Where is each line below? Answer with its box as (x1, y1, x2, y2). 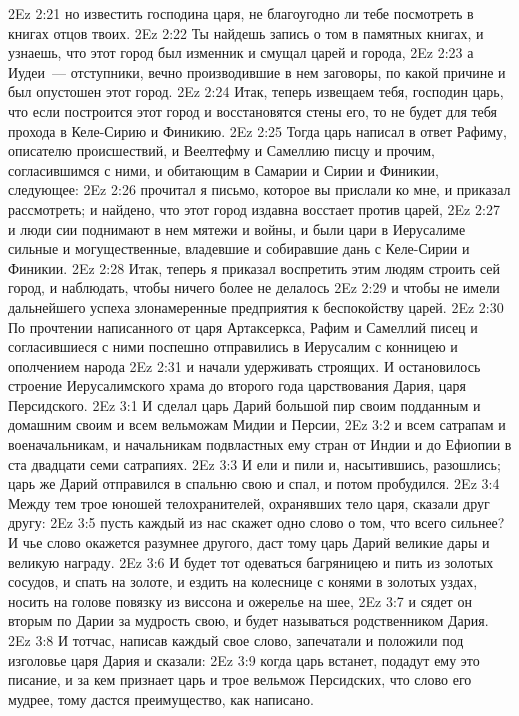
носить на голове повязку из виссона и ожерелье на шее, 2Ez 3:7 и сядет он (8, 590, 472, 611)
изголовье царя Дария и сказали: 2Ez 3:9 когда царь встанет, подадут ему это (8, 649, 480, 670)
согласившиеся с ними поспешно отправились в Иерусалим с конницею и (8, 336, 458, 357)
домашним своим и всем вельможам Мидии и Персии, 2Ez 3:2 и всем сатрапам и (8, 414, 506, 435)
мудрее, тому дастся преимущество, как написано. (8, 688, 314, 709)
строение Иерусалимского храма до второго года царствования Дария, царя (8, 375, 466, 396)
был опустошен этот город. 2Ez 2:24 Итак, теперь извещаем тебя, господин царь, (8, 81, 504, 102)
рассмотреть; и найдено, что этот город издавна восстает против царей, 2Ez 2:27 (8, 198, 500, 219)
